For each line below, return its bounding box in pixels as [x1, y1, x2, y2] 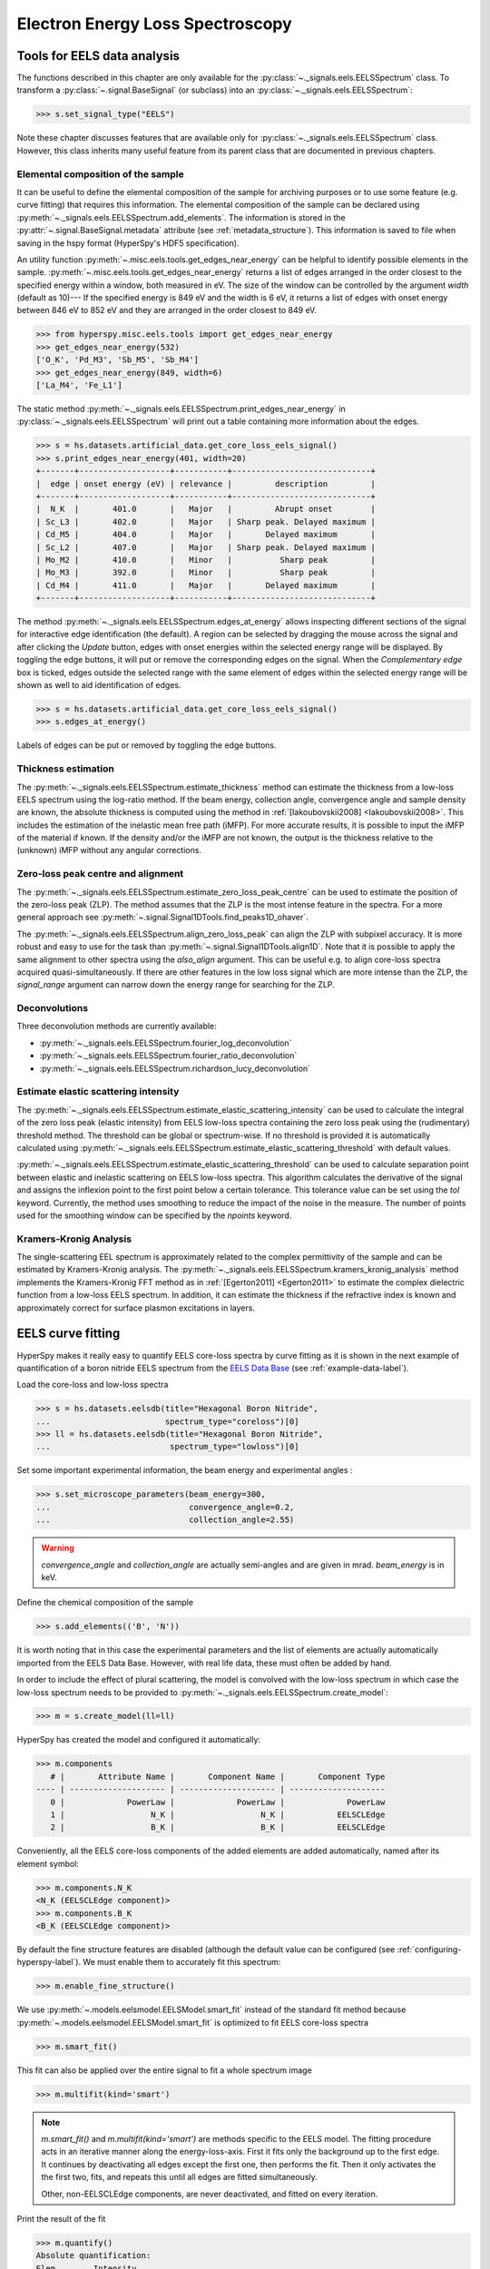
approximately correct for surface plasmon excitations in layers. [16, 1302, 256, 1313]
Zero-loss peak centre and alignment [16, 868, 184, 880]
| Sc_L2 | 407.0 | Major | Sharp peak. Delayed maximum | [35, 542, 377, 553]
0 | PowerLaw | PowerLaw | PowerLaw [50, 1797, 386, 1807]
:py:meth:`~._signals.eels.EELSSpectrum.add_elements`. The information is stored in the [16, 211, 346, 222]
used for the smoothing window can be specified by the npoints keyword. [16, 1210, 292, 1221]
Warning [41, 1543, 74, 1554]
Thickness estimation [16, 762, 115, 775]
